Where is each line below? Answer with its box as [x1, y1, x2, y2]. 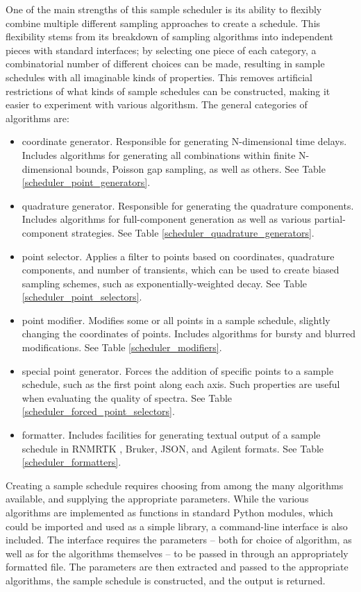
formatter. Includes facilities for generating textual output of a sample [22, 428, 321, 442]
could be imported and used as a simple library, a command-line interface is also [6, 518, 348, 533]
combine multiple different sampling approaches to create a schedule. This [6, 15, 321, 30]
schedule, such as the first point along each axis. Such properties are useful [22, 377, 340, 391]
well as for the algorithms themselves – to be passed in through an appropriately [6, 546, 349, 560]
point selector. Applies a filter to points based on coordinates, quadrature [22, 248, 335, 263]
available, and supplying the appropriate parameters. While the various [6, 491, 309, 506]
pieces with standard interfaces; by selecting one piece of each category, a [6, 42, 317, 57]
